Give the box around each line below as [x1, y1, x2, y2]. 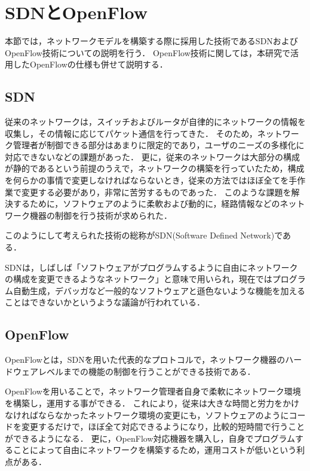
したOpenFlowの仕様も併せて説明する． [13, 58, 168, 71]
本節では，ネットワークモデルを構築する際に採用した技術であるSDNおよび [5, 35, 298, 47]
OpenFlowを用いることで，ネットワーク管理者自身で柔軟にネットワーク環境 [5, 385, 301, 397]
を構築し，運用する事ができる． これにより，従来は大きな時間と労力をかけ [5, 397, 300, 409]
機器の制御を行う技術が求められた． [29, 209, 172, 221]
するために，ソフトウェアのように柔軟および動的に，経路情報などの [13, 197, 280, 210]
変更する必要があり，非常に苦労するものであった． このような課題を [21, 185, 291, 198]
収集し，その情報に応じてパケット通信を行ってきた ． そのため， [5, 127, 257, 139]
